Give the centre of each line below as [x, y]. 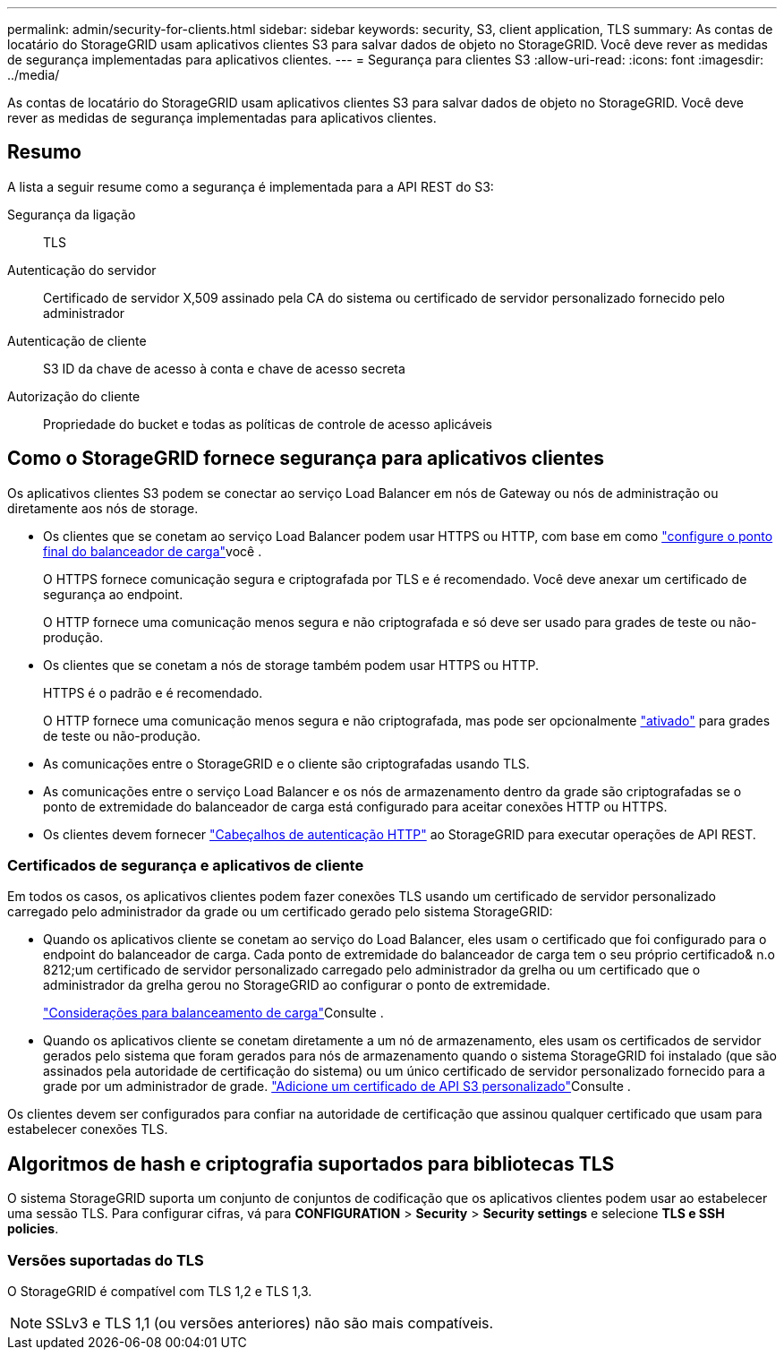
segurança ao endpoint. [113, 594]
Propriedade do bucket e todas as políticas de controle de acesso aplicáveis [268, 424]
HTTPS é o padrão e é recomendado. [153, 692]
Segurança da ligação [72, 214]
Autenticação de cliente [77, 340]
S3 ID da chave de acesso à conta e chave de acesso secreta [224, 368]
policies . [33, 1229]
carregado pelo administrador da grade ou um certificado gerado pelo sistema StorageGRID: [280, 912]
